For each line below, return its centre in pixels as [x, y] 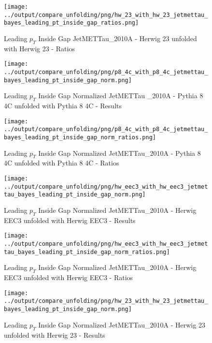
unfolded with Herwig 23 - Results [55, 335]
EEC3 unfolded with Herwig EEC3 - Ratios [69, 277]
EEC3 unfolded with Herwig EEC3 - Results [70, 220]
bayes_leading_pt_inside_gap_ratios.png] [71, 23]
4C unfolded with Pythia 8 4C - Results [63, 106]
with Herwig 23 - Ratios [39, 48]
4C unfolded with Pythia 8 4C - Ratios [62, 163]
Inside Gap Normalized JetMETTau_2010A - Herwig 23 [122, 324]
